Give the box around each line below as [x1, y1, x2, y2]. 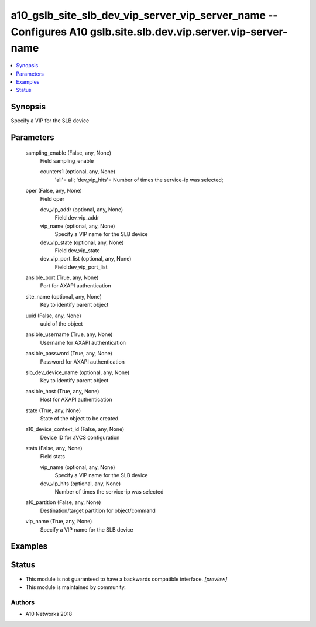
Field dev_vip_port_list [54, 263, 108, 270]
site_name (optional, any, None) [25, 293, 102, 300]
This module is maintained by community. [25, 583, 126, 591]
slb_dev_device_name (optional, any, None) [25, 369, 130, 376]
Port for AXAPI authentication [40, 282, 111, 289]
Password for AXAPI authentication [40, 358, 125, 365]
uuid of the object [40, 320, 83, 327]
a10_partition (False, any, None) [25, 499, 101, 506]
